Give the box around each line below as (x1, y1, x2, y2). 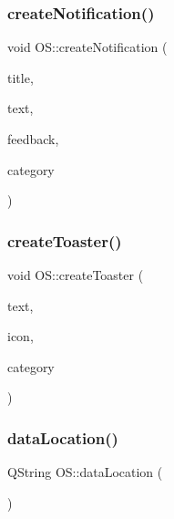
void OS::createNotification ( (7, 37, 168, 57)
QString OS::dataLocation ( (7, 462, 163, 482)
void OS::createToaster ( (7, 265, 144, 284)
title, (7, 67, 34, 87)
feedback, (7, 130, 59, 148)
